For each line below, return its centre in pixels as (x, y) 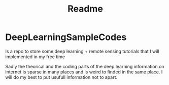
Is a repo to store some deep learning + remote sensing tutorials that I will (82, 51)
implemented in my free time (35, 57)
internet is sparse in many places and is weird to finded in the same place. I (84, 72)
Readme (85, 9)
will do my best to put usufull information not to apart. (61, 77)
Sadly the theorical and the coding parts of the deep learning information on (85, 66)
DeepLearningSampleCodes (66, 37)
